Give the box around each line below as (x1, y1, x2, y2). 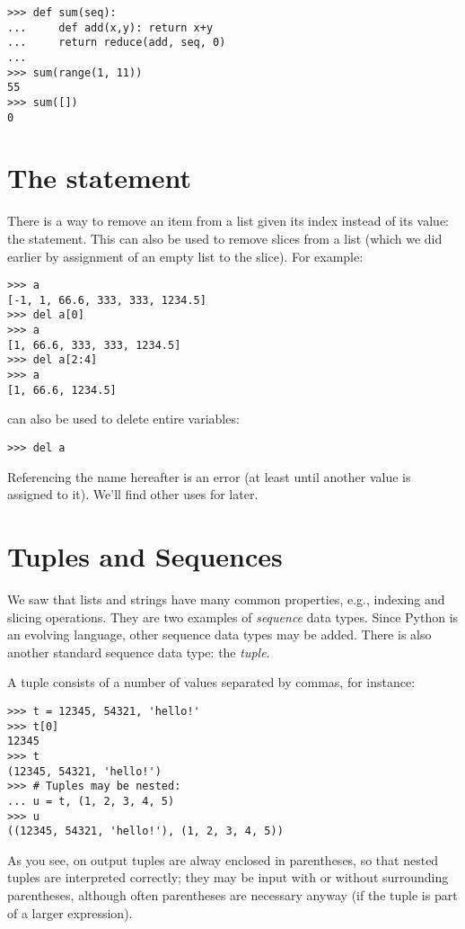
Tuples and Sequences (7, 538, 283, 575)
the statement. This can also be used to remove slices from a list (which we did (7, 228, 443, 247)
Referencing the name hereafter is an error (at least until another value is (7, 467, 411, 486)
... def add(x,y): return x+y (7, 21, 214, 34)
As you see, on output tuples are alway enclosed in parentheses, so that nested (7, 850, 439, 869)
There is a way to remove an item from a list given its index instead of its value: (7, 211, 449, 230)
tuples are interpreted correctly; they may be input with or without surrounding (7, 868, 449, 887)
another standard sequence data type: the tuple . (7, 642, 270, 661)
